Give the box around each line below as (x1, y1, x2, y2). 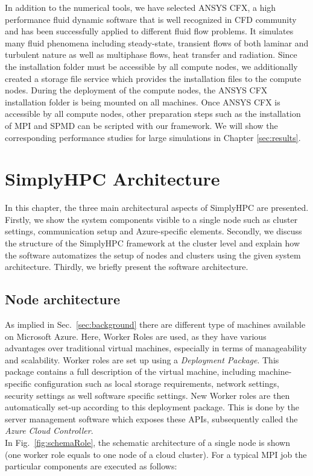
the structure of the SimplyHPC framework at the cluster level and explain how (5, 237, 300, 249)
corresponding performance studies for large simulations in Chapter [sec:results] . (5, 131, 301, 143)
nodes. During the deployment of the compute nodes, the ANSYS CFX (5, 84, 268, 96)
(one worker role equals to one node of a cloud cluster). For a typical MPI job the (5, 448, 307, 460)
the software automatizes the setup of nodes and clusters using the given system (5, 248, 301, 261)
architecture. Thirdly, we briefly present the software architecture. (5, 260, 248, 273)
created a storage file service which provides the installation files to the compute (5, 72, 302, 84)
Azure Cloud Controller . (5, 424, 93, 437)
